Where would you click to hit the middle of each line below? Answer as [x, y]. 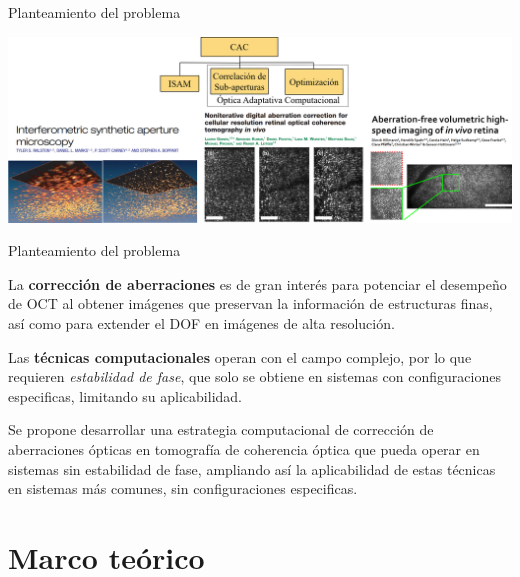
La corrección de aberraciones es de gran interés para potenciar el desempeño [257, 283]
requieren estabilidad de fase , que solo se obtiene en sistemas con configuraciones [254, 376]
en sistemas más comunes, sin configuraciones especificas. [183, 488]
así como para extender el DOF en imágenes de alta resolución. [201, 323]
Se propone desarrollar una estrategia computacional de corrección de [221, 429]
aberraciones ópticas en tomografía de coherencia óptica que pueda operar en [244, 448]
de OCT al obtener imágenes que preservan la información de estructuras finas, [250, 303]
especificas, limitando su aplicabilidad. [125, 395]
